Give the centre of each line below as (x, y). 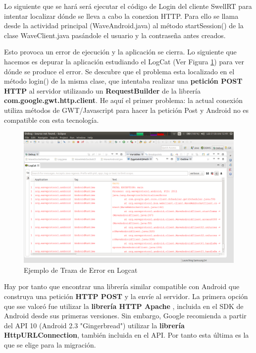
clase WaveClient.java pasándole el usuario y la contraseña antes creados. (115, 35)
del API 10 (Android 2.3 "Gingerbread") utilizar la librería (94, 325)
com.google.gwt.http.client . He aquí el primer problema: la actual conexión (123, 100)
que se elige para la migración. (50, 344)
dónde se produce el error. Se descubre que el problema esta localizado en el (119, 71)
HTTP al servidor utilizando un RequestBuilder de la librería (102, 90)
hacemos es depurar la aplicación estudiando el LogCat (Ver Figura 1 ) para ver (124, 61)
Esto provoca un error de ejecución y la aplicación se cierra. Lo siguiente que (120, 52)
